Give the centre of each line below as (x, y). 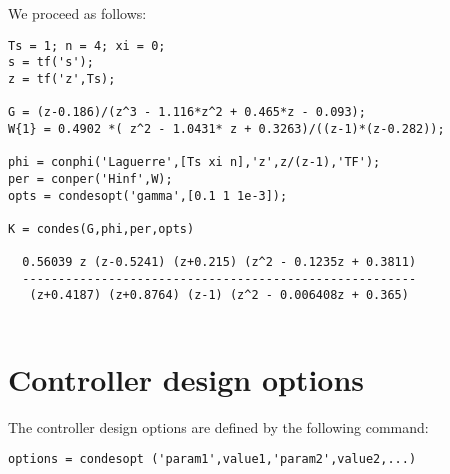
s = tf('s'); (51, 62)
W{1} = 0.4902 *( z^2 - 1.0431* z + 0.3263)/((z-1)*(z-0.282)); (226, 128)
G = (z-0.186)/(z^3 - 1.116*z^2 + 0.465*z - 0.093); (187, 112)
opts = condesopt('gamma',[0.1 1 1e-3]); (148, 195)
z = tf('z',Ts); (62, 78)
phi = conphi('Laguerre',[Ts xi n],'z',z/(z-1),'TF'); (194, 162)
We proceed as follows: (77, 13)
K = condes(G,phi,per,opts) (101, 228)
